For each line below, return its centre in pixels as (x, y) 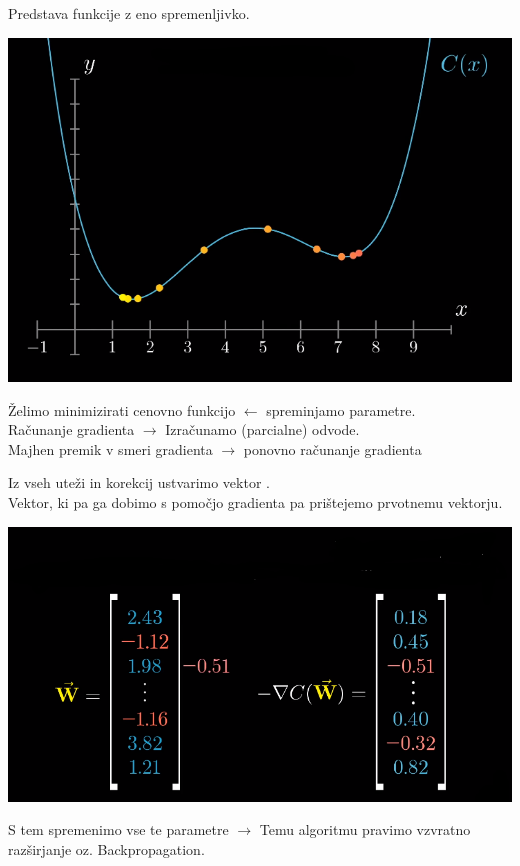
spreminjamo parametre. (341, 409)
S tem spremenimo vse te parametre (118, 829)
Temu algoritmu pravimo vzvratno (365, 829)
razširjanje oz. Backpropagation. (106, 848)
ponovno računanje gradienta (332, 448)
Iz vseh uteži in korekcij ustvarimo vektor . (139, 482)
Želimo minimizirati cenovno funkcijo (122, 409)
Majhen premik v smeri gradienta (110, 448)
